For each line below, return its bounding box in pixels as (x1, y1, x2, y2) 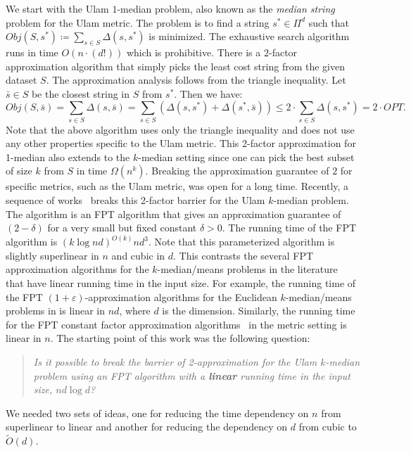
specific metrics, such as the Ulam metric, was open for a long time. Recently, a (6, 179, 349, 193)
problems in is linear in (6, 303, 106, 318)
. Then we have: (174, 86, 243, 101)
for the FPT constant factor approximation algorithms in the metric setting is (6, 317, 347, 331)
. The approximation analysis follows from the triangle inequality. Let (46, 72, 346, 87)
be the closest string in (31, 86, 130, 101)
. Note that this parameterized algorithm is (148, 234, 335, 249)
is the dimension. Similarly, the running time (162, 303, 355, 318)
